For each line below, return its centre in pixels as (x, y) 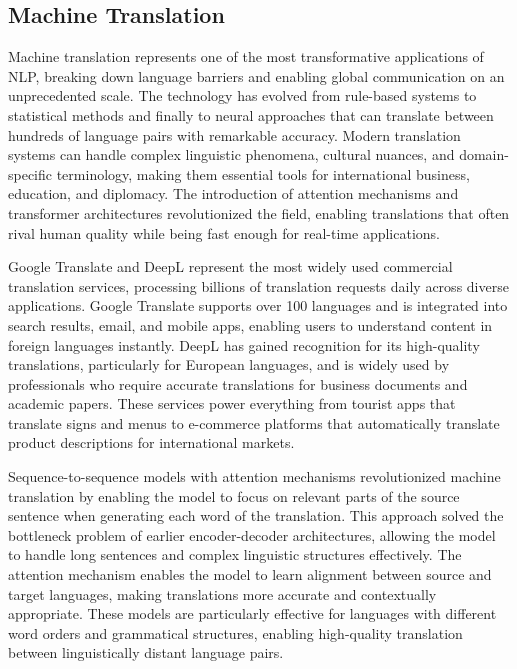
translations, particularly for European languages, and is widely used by (229, 364)
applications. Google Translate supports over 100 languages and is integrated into (258, 305)
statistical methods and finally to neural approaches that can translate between (251, 114)
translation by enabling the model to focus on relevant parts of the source (234, 495)
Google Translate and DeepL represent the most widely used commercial (230, 266)
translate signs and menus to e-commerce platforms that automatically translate (254, 422)
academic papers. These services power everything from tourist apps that (232, 403)
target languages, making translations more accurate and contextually (222, 593)
